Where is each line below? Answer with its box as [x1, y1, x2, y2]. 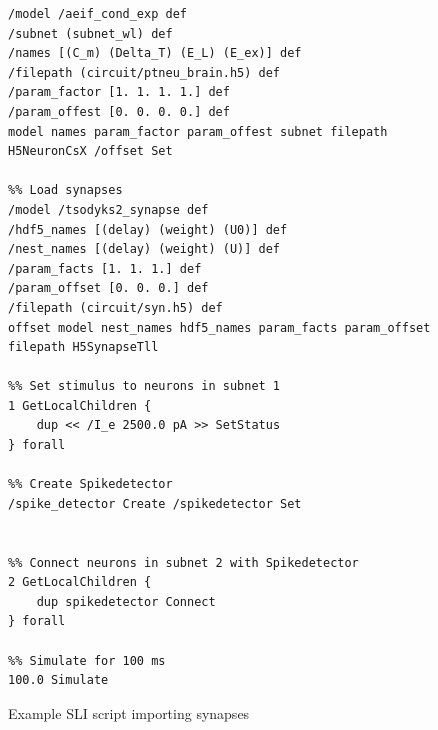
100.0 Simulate [8, 673, 109, 688]
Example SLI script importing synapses [8, 702, 250, 723]
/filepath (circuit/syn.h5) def [8, 300, 223, 315]
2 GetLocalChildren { [8, 575, 152, 590]
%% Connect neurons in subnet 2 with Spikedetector [8, 555, 359, 570]
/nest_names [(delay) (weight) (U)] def [8, 242, 281, 257]
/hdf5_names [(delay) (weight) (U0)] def [8, 222, 288, 237]
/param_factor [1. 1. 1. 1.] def [8, 85, 230, 100]
